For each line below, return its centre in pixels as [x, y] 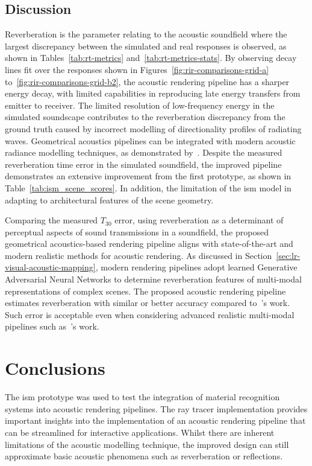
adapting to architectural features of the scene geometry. [109, 199]
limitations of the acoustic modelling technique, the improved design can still [147, 444]
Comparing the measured [51, 220]
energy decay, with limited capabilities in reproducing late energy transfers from [153, 93]
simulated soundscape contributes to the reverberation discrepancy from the [145, 117]
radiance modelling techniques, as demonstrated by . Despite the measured [144, 152]
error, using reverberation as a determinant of [199, 220]
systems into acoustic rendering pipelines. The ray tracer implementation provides [156, 408]
